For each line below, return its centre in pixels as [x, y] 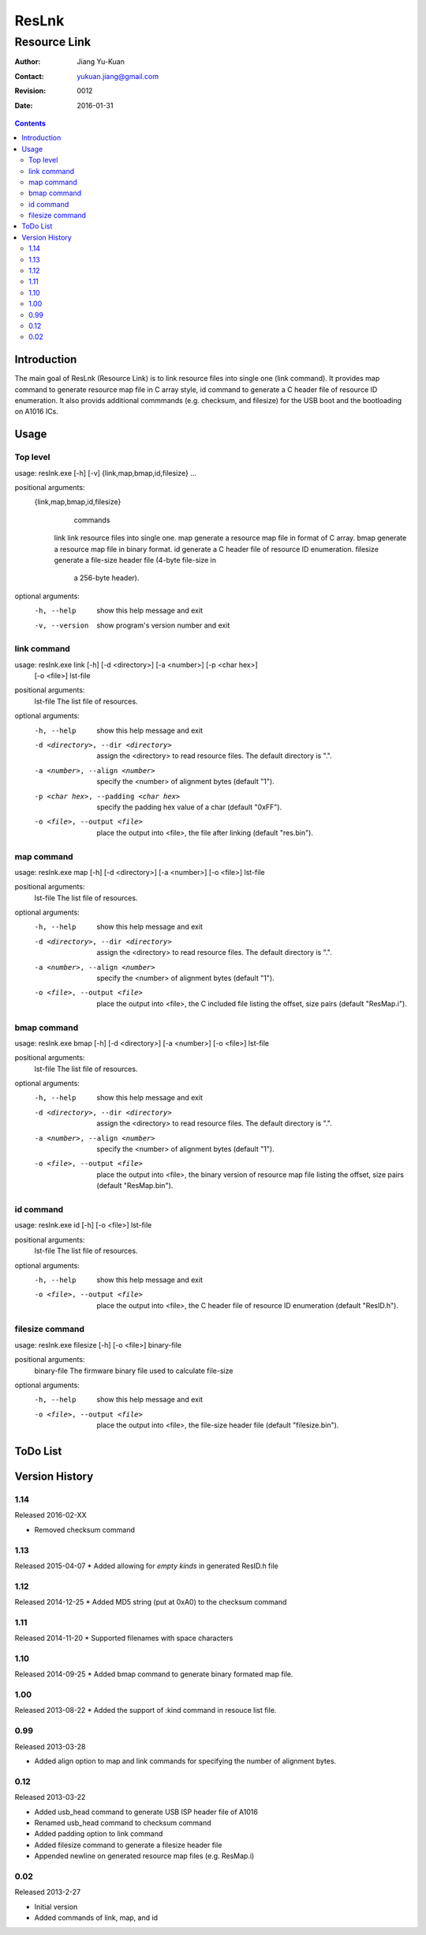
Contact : [30, 76]
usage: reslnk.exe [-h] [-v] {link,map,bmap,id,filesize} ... [106, 473]
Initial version [56, 1907]
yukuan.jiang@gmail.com [118, 76]
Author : [28, 62]
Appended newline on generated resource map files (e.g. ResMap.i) [144, 1856]
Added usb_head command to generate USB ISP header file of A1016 [146, 1812]
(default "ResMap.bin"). [135, 1186]
